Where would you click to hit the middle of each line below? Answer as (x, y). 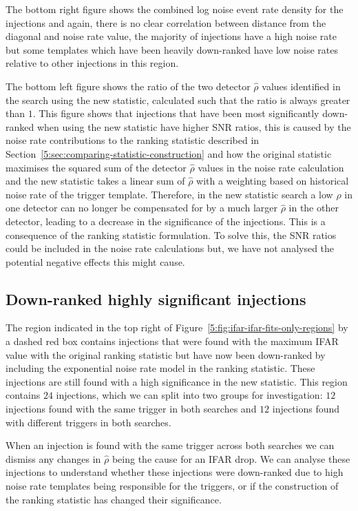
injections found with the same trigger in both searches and (131, 409)
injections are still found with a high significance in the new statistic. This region (177, 381)
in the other (314, 208)
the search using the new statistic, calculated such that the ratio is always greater (178, 100)
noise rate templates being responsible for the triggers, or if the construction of (172, 486)
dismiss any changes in (53, 458)
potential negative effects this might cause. (95, 261)
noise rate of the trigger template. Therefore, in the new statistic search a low (169, 194)
